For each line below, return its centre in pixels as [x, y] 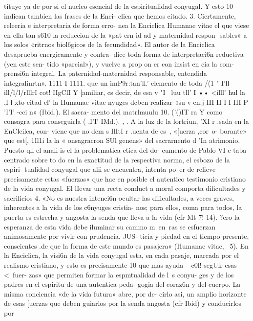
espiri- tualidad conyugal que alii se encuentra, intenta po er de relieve [110, 169]
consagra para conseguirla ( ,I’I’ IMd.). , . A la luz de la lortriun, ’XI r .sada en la [126, 121]
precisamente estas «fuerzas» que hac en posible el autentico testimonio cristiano [125, 178]
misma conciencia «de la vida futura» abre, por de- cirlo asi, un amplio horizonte [125, 293]
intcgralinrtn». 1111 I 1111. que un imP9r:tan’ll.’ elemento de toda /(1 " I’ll [117, 82]
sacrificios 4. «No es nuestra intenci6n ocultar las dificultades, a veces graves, [119, 197]
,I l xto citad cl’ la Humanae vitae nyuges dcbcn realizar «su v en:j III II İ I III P [126, 102]
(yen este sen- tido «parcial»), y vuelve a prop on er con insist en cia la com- [119, 63]
